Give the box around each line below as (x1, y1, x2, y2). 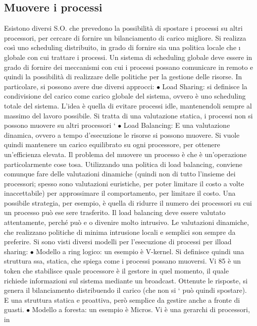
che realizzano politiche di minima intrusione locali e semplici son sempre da (4, 226, 236, 237)
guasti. (4, 304, 24, 315)
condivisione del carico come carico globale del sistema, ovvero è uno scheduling (4, 91, 246, 101)
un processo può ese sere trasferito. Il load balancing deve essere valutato (4, 207, 226, 217)
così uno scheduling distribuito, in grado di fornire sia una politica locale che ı (4, 42, 241, 53)
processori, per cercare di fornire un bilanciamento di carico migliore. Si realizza (4, 32, 246, 43)
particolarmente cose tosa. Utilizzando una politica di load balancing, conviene (4, 159, 243, 169)
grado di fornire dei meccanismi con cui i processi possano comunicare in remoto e (4, 61, 254, 72)
